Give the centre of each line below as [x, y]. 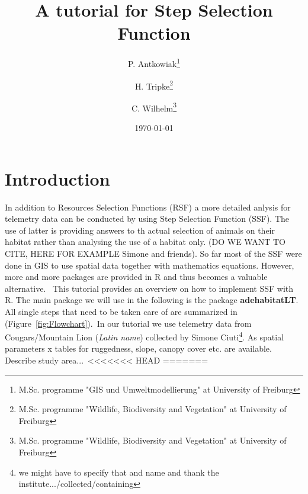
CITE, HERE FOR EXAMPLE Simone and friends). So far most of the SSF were [153, 253]
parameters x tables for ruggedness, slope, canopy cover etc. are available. [138, 348]
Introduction [57, 178]
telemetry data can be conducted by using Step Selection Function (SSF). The [147, 219]
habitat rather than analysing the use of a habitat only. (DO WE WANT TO [145, 242]
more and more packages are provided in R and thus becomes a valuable [136, 277]
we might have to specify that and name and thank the [119, 472]
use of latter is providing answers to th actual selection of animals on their [140, 230]
